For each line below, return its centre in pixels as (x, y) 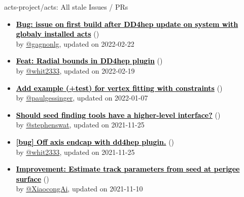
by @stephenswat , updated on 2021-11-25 (80, 125)
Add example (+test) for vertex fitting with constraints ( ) (119, 88)
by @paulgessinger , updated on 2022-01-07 (82, 98)
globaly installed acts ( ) (58, 34)
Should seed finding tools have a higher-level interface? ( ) (118, 114)
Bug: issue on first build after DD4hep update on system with (127, 24)
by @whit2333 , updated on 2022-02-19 (75, 70)
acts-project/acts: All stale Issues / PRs (66, 7)
